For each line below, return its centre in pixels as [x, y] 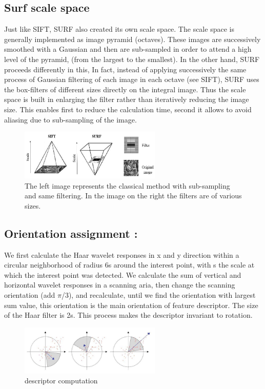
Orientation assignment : [71, 233]
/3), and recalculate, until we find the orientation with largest [158, 294]
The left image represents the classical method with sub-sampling [127, 185]
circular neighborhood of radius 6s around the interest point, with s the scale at [129, 265]
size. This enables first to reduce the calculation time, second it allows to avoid [128, 109]
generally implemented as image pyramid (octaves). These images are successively [132, 39]
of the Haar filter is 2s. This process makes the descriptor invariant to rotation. [128, 315]
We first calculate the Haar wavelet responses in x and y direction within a [122, 254]
